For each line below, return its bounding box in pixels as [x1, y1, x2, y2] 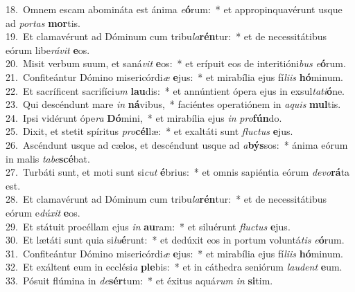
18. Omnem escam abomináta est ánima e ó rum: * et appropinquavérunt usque [6, 2, 343, 16]
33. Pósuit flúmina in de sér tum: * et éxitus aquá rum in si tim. [6, 273, 273, 287]
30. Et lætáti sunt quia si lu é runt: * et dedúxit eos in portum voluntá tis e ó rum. [6, 232, 345, 247]
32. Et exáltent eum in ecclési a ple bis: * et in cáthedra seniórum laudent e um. [6, 259, 343, 274]
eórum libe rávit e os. [6, 42, 90, 57]
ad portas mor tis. [6, 15, 81, 30]
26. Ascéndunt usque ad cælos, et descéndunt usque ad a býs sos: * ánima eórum [6, 137, 348, 152]
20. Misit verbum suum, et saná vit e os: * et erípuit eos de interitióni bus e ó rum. [6, 56, 346, 71]
